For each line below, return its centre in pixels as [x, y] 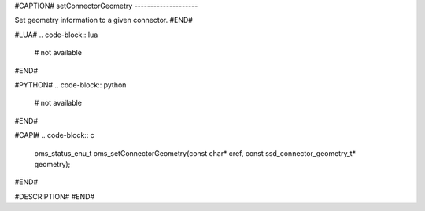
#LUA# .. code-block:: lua [56, 35]
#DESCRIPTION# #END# [54, 196]
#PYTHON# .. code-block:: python [70, 85]
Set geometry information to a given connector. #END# [103, 20]
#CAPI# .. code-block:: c [54, 135]
